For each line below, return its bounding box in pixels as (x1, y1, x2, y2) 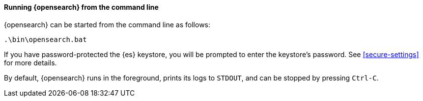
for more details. (4, 58, 57, 67)
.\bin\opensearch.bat (4, 35, 87, 43)
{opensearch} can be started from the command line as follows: (4, 20, 211, 29)
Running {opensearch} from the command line (4, 3, 159, 11)
